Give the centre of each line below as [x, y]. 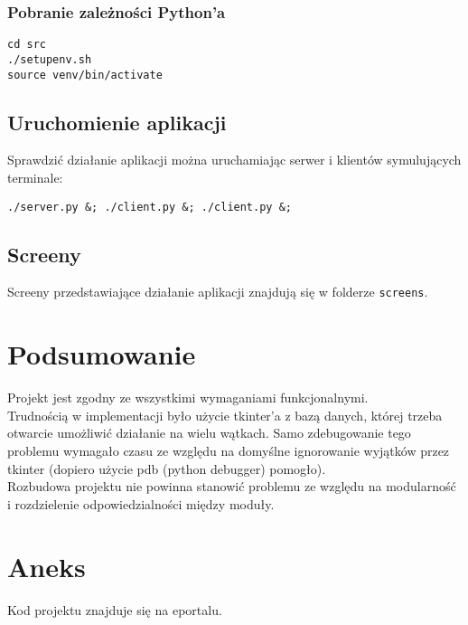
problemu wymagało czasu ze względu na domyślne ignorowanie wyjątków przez [229, 450]
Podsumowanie [102, 354]
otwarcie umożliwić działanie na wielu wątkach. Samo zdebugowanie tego [209, 433]
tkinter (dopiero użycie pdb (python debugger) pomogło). [167, 468]
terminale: [35, 177]
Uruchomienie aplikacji [117, 122]
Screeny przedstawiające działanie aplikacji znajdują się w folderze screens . [218, 292]
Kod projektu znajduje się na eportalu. [115, 609]
